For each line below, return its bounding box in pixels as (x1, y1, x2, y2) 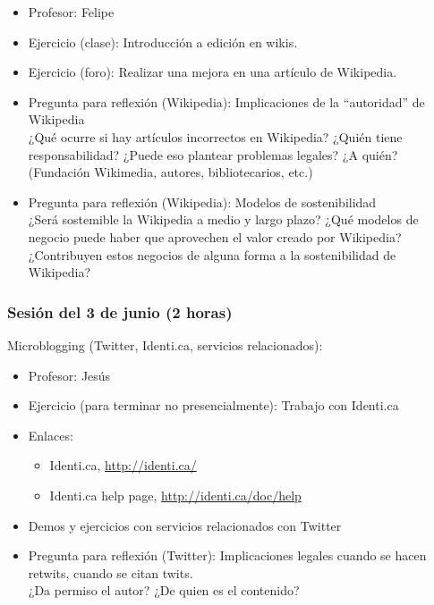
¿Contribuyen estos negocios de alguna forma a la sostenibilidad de (28, 245, 396, 264)
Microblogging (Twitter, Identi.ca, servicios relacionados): (7, 335, 323, 354)
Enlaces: (28, 425, 73, 444)
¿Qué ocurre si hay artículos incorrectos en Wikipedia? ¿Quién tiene (28, 127, 403, 146)
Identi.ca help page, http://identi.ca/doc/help (49, 485, 302, 504)
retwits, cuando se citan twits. (28, 563, 193, 582)
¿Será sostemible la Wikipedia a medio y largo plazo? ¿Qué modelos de (28, 210, 419, 229)
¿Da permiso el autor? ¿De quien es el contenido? (28, 581, 300, 600)
